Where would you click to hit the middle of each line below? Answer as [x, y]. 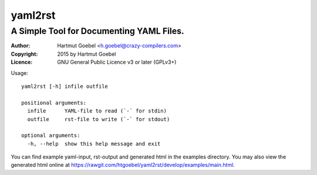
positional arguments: [54, 103]
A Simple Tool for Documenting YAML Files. [97, 31]
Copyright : [24, 54]
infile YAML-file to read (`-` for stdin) [97, 111]
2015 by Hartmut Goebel [87, 54]
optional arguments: [51, 135]
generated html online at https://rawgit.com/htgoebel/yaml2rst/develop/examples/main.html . [123, 165]
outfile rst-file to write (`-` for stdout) [99, 119]
